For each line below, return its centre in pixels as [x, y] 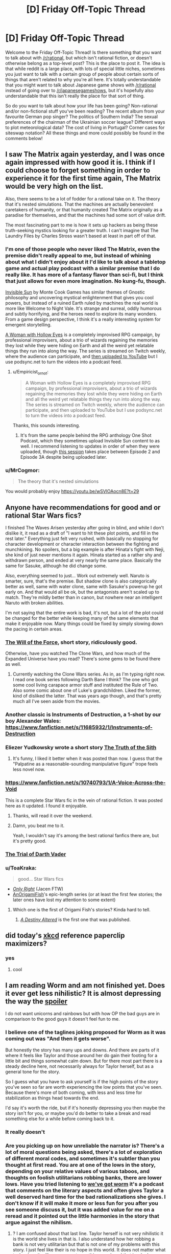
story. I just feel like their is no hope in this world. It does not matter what [89, 1250]
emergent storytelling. [29, 325]
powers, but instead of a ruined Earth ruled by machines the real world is [82, 303]
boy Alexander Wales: [33, 721]
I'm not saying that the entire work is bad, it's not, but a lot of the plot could [84, 613]
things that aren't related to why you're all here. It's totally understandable [83, 79]
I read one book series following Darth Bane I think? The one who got [85, 680]
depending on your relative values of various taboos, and [77, 1171]
